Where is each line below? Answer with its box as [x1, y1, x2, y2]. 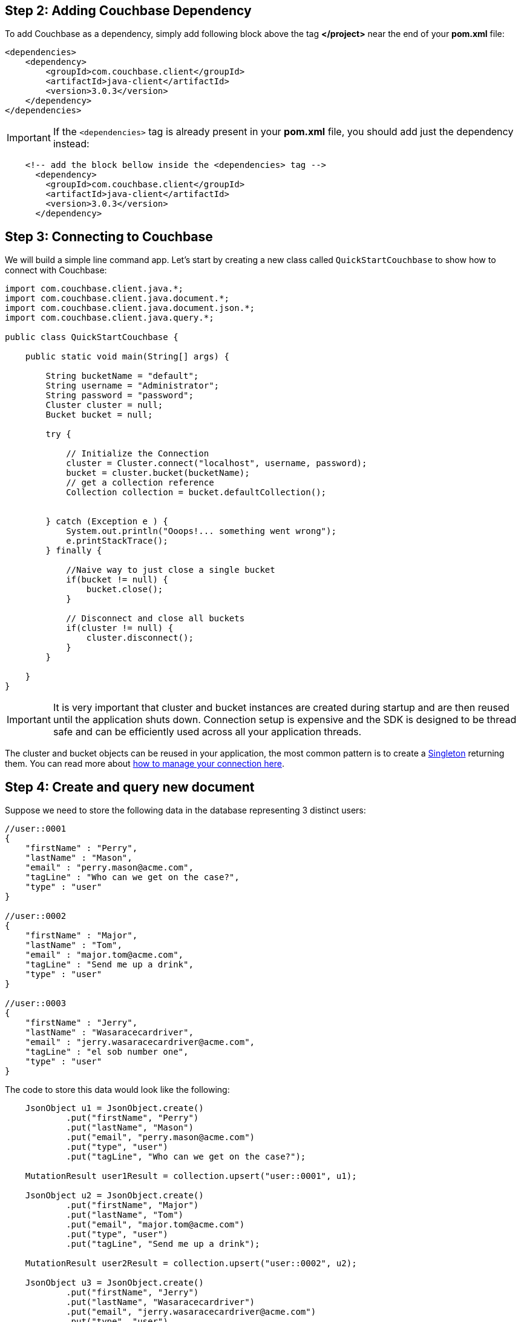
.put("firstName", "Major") [66, 1200, 199, 1210]
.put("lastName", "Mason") [66, 1123, 194, 1133]
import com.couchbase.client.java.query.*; [5, 313, 214, 323]
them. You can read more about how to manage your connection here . [5, 758, 285, 769]
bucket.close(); [86, 584, 163, 595]
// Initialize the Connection [66, 449, 209, 459]
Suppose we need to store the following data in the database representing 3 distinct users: [5, 805, 366, 816]
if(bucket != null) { [66, 575, 168, 585]
